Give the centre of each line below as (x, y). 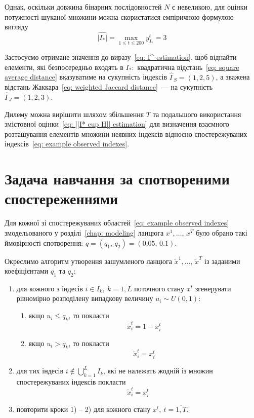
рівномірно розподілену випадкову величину (85, 298)
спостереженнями (61, 198)
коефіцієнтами (27, 271)
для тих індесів (40, 371)
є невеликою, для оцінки (210, 7)
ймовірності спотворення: (44, 242)
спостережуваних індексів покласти (71, 382)
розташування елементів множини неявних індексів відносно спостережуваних (126, 134)
